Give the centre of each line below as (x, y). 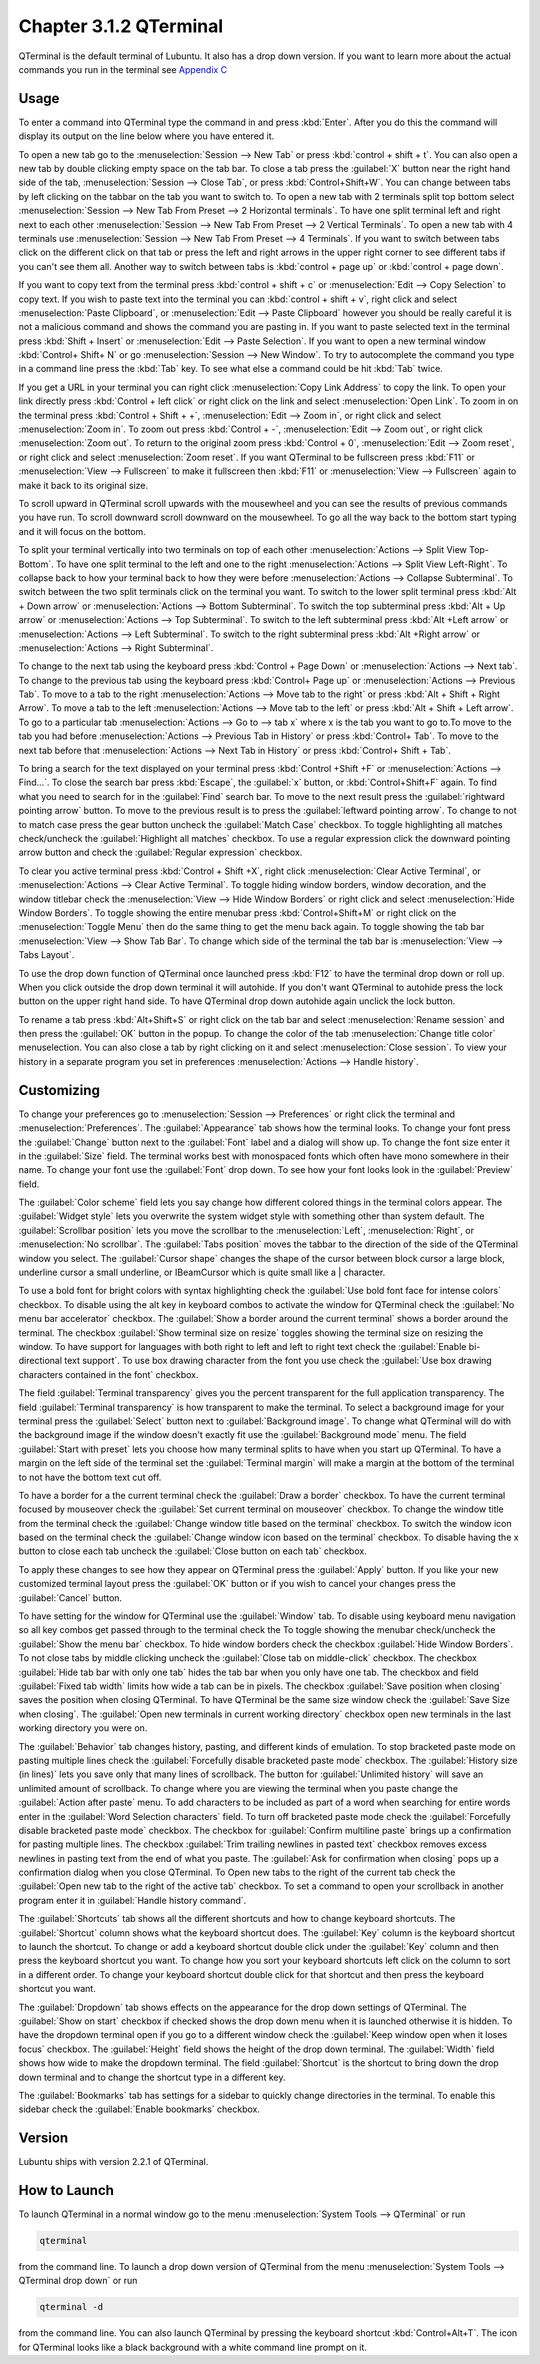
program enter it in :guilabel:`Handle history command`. (132, 1900)
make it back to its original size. (83, 485)
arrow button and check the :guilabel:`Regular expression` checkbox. (160, 852)
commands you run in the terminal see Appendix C (123, 69)
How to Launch (66, 2190)
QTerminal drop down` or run (78, 2281)
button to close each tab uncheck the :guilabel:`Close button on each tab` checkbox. (192, 1551)
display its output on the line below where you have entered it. (146, 136)
